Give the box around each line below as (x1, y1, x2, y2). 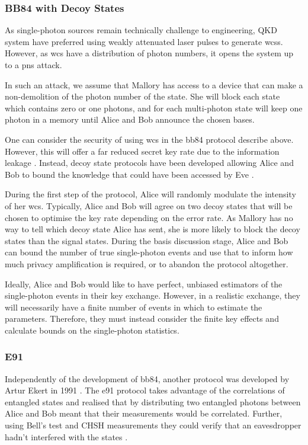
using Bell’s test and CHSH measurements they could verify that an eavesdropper (5, 419, 301, 431)
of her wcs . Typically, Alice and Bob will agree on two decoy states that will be (5, 199, 293, 212)
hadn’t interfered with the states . (5, 430, 128, 443)
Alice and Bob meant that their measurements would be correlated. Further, (5, 407, 283, 420)
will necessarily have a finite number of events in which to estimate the (5, 300, 262, 313)
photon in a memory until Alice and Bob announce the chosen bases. (5, 113, 255, 126)
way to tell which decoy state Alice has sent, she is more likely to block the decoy (5, 223, 300, 235)
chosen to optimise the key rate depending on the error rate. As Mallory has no (5, 211, 293, 223)
